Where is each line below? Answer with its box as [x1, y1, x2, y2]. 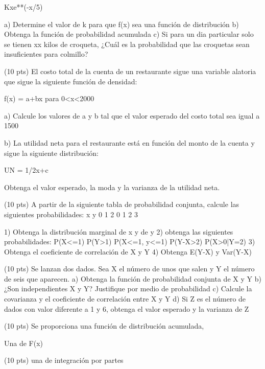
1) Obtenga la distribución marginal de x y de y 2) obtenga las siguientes [4, 226, 233, 237]
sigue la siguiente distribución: [4, 147, 99, 158]
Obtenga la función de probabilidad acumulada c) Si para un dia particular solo [4, 29, 254, 39]
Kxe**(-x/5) [4, 2, 43, 12]
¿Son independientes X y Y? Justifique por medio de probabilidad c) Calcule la [4, 283, 252, 294]
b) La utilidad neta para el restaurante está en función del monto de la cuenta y [4, 137, 255, 148]
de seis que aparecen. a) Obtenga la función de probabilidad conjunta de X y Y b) [4, 273, 261, 284]
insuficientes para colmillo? [4, 49, 88, 59]
